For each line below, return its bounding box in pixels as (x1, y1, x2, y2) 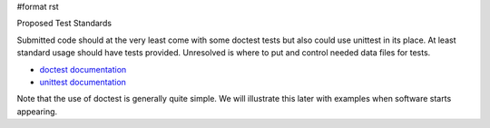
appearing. (16, 105, 58, 117)
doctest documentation (39, 64, 127, 74)
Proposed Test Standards (16, 18, 113, 29)
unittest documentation (39, 76, 127, 87)
